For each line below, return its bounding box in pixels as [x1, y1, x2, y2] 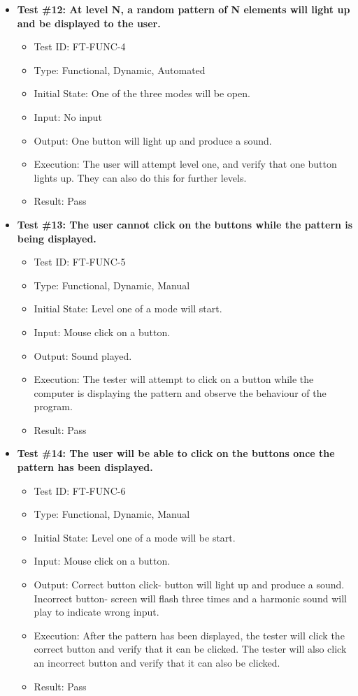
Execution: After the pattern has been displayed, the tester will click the [34, 628, 345, 642]
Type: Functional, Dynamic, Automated [34, 62, 206, 77]
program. [34, 399, 73, 414]
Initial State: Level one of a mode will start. [34, 301, 222, 316]
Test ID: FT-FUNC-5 [34, 254, 126, 269]
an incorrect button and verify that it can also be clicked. [34, 655, 280, 669]
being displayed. [17, 231, 96, 245]
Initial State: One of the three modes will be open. [34, 86, 250, 101]
